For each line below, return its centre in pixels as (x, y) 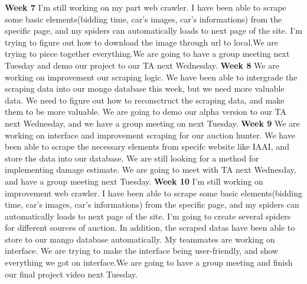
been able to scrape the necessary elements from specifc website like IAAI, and (147, 146)
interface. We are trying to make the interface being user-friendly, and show (142, 251)
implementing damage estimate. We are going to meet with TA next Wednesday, (151, 170)
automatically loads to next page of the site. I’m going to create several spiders (148, 216)
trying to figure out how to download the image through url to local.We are (142, 42)
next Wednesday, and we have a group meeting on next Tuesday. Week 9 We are (152, 123)
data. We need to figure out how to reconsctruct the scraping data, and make (145, 100)
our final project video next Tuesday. (71, 274)
